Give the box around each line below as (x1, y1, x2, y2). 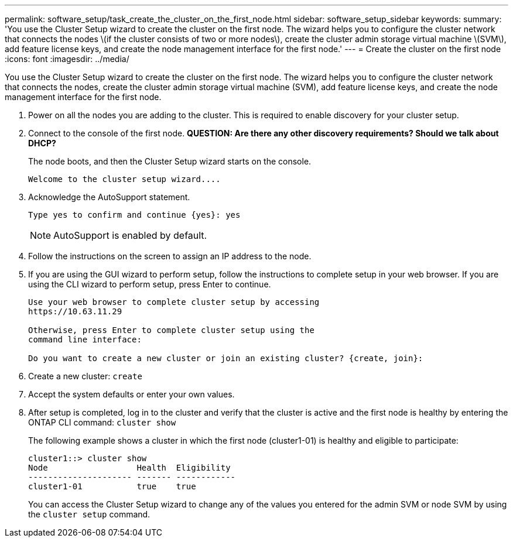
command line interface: (28, 335, 142, 344)
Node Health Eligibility (28, 463, 231, 472)
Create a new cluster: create (28, 371, 142, 381)
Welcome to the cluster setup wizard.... (28, 174, 221, 184)
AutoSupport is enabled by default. (53, 229, 207, 241)
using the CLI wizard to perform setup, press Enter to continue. (28, 279, 271, 289)
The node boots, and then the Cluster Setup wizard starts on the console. (28, 156, 312, 166)
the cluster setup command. (28, 509, 151, 519)
